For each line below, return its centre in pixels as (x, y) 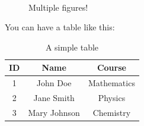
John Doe (54, 83)
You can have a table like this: (60, 27)
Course (111, 67)
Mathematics (111, 83)
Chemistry (112, 112)
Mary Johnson (54, 112)
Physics (112, 98)
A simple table (72, 47)
